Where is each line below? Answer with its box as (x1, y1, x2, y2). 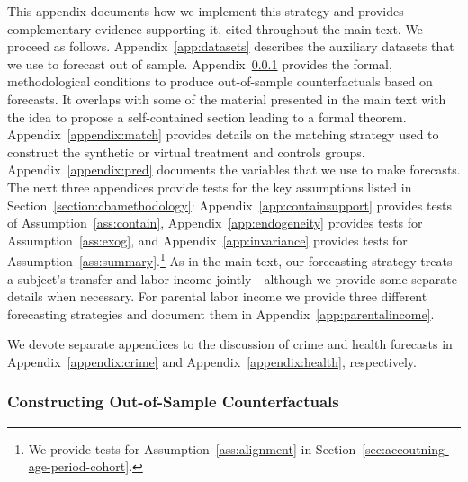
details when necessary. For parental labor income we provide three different (7, 287, 427, 306)
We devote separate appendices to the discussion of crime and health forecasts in (7, 335, 453, 353)
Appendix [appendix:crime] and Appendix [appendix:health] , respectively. (7, 352, 417, 370)
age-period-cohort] (28, 457, 130, 476)
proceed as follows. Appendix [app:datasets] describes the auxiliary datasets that (7, 37, 454, 56)
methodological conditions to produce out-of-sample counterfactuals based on (7, 72, 433, 91)
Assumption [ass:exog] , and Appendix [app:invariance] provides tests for (7, 230, 408, 249)
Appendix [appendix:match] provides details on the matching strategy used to (7, 125, 439, 144)
